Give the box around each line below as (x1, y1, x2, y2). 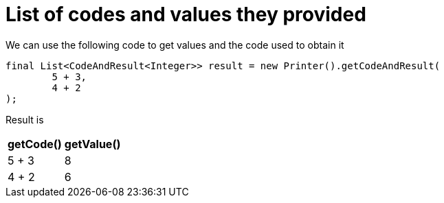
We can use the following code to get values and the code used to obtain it (5, 38, 344, 51)
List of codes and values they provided (5, 3, 366, 26)
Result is (5, 113, 44, 126)
